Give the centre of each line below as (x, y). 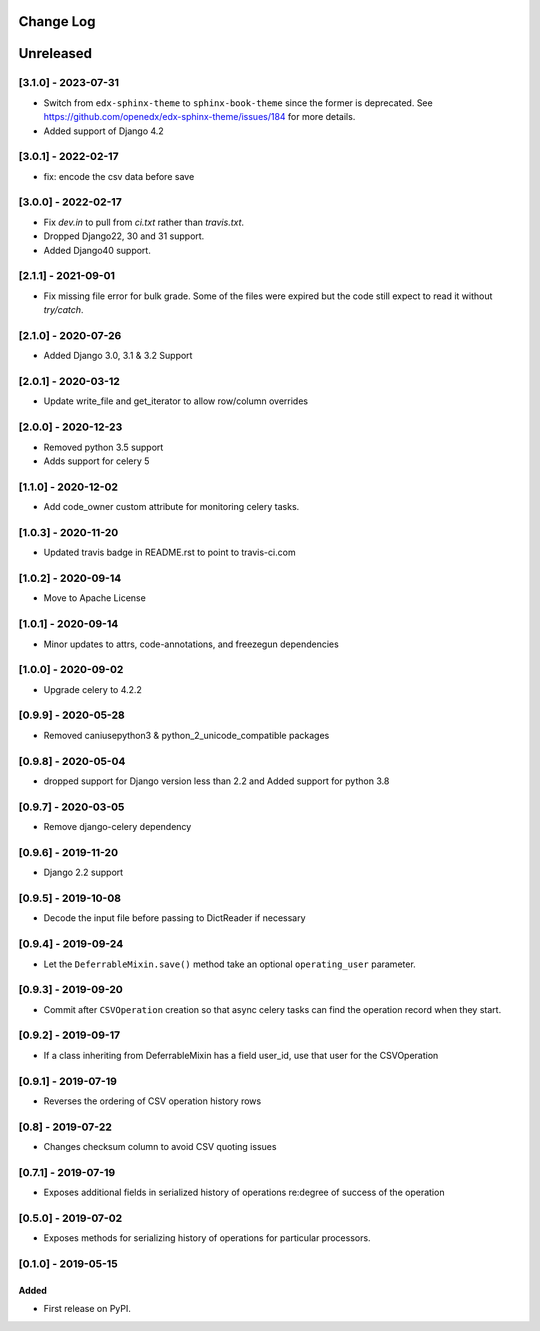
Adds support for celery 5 (96, 461)
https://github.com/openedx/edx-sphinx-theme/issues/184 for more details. (199, 117)
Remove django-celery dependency (117, 827)
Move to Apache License (95, 598)
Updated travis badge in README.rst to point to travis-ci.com (169, 552)
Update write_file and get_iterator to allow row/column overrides (176, 401)
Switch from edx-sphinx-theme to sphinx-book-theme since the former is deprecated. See (238, 102)
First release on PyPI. (87, 1309)
